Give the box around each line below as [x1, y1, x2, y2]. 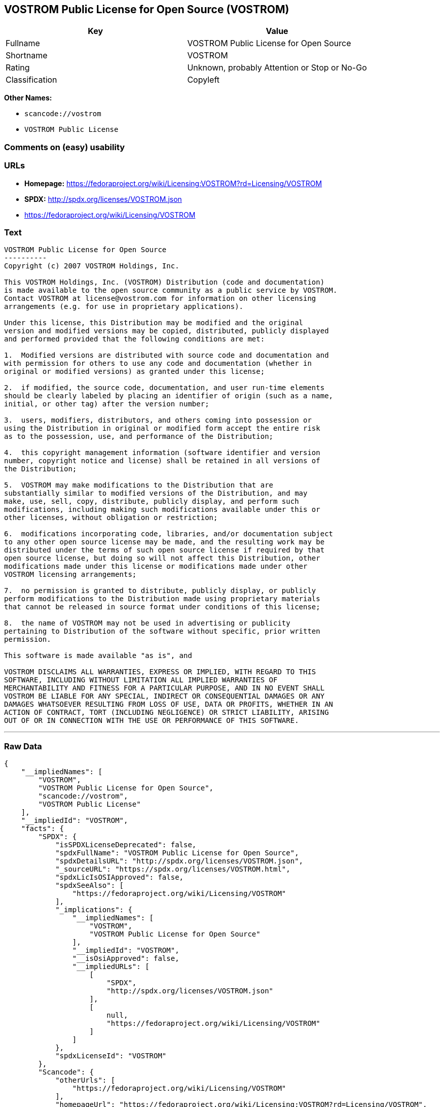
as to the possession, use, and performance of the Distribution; [4, 432, 274, 441]
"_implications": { [55, 906, 132, 914]
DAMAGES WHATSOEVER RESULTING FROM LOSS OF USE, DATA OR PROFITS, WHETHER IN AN [4, 700, 334, 709]
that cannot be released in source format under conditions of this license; [4, 603, 320, 611]
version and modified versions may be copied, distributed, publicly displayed [4, 327, 329, 335]
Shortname [6, 50, 48, 61]
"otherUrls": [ [55, 1076, 116, 1085]
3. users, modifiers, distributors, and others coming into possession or [4, 416, 312, 425]
